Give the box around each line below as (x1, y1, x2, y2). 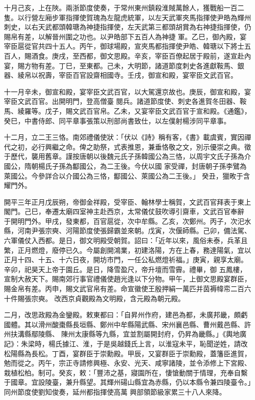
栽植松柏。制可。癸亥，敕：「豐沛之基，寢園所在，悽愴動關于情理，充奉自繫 (4, 367, 248, 377)
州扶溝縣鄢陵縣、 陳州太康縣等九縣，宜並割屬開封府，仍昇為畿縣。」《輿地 (4, 329, 240, 339)
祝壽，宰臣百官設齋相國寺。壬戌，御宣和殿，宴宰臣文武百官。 (38, 70, 237, 80)
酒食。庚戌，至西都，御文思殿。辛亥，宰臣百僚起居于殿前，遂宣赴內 (31, 50, 251, 61)
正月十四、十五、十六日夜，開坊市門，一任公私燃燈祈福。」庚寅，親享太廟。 (4, 254, 248, 265)
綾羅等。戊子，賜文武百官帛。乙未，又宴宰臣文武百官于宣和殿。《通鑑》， (17, 105, 251, 116)
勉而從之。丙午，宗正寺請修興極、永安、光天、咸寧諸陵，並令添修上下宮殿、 (4, 358, 251, 368)
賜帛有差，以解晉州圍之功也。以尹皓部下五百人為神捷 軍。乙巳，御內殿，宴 (4, 31, 247, 41)
